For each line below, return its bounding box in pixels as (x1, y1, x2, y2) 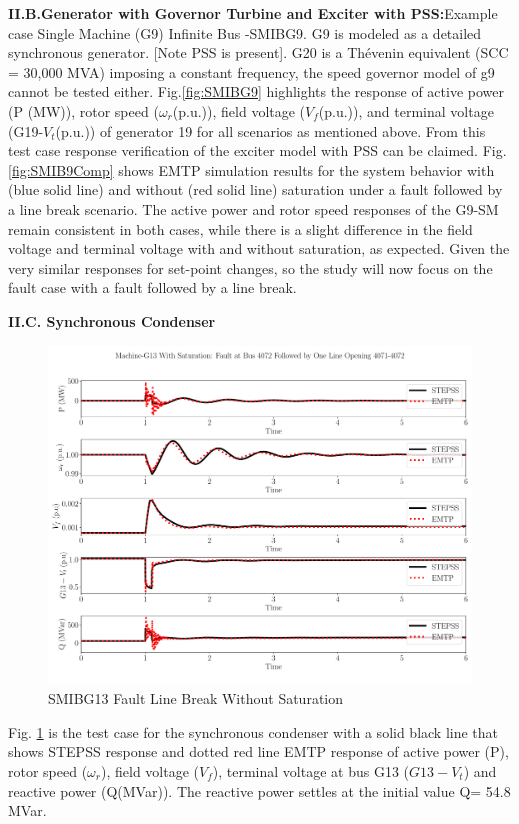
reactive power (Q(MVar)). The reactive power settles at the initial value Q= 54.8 (8, 780, 511, 801)
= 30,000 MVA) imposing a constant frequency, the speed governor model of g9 (8, 61, 495, 82)
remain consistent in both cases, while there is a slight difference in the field (8, 218, 473, 239)
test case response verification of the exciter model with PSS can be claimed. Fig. (8, 140, 507, 161)
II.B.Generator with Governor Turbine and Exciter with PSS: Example (8, 3, 498, 23)
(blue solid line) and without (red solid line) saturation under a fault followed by (8, 179, 503, 200)
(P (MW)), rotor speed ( (8, 100, 159, 121)
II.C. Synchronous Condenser (8, 310, 216, 331)
